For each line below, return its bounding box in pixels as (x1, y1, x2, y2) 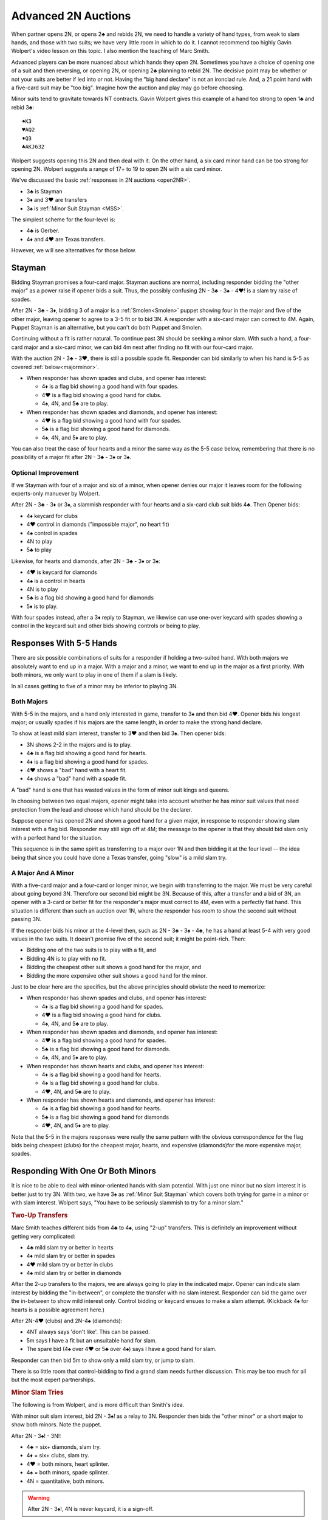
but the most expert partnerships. (11, 1376, 95, 1383)
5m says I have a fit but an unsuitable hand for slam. (26, 1336, 157, 1344)
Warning (27, 1494, 50, 1501)
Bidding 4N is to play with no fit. (26, 955, 106, 962)
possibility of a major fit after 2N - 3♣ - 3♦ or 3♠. (11, 454, 132, 461)
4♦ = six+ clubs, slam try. (26, 1452, 89, 1459)
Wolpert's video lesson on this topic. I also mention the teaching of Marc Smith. (11, 47, 210, 55)
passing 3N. (11, 916, 42, 923)
